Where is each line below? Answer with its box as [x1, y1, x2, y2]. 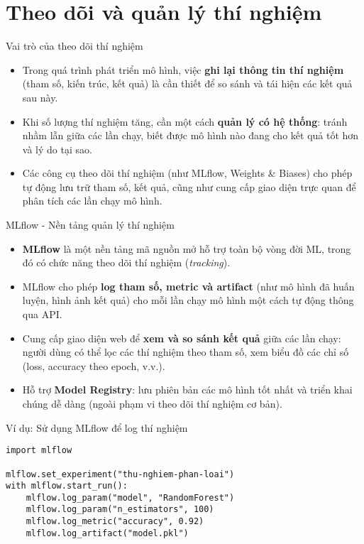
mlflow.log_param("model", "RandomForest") [26, 492, 235, 503]
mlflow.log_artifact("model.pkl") [26, 528, 189, 538]
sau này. [22, 89, 58, 104]
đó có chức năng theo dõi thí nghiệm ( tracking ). [22, 255, 231, 270]
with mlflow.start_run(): [6, 481, 128, 491]
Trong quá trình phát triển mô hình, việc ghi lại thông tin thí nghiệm [22, 62, 344, 77]
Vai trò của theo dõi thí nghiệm [6, 38, 143, 53]
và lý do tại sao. [22, 141, 92, 156]
